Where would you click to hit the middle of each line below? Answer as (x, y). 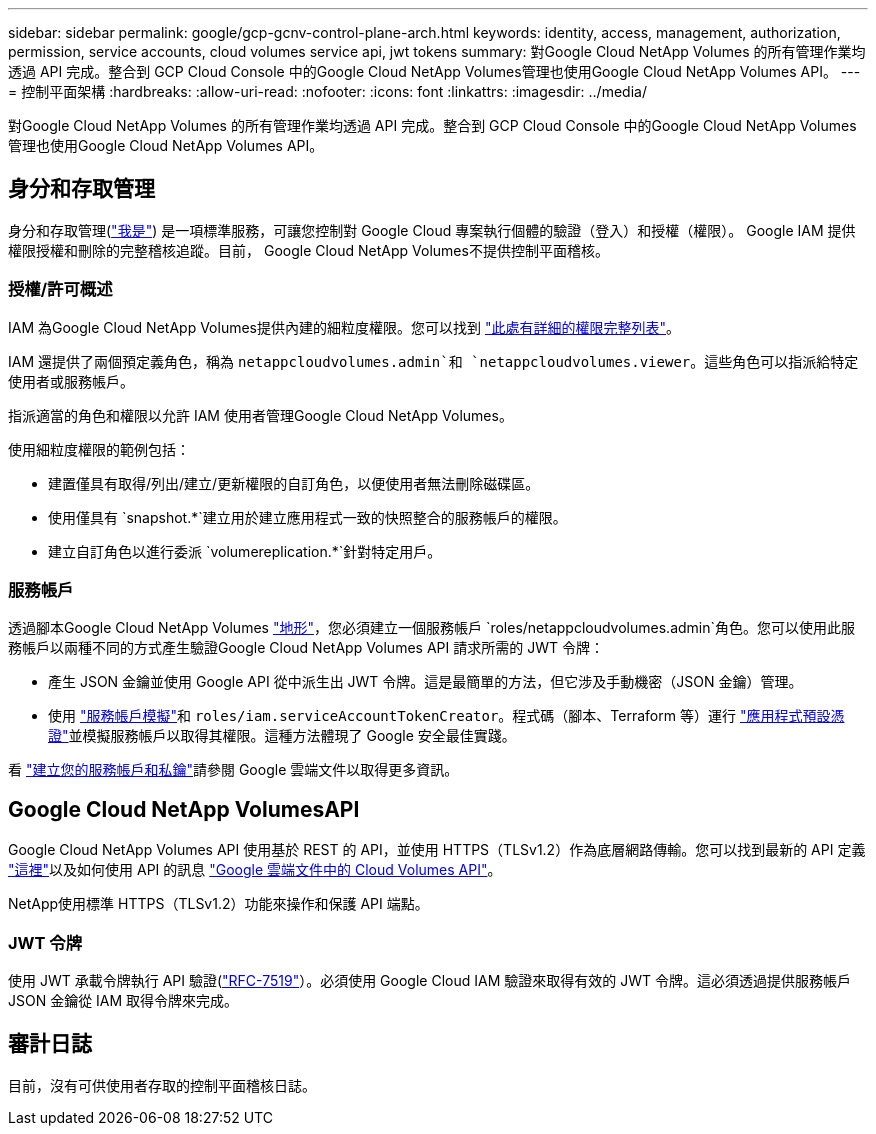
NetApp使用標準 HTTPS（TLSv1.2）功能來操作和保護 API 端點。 (218, 904)
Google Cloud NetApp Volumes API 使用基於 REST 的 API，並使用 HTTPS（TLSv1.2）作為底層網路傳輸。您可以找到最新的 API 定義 (437, 850)
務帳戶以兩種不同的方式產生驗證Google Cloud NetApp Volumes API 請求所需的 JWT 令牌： (306, 648)
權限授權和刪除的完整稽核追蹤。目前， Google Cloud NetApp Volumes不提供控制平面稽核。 (308, 250)
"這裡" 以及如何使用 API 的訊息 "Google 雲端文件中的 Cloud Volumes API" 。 (255, 870)
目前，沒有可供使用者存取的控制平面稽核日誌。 (162, 1085)
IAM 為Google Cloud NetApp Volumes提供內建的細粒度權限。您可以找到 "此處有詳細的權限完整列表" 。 (344, 327)
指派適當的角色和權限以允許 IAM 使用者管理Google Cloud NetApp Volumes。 (260, 415)
